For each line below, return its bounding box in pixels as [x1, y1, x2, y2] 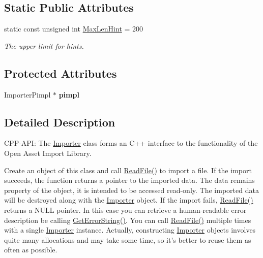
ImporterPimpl [4, 89, 51, 100]
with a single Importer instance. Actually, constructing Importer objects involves [4, 224, 256, 235]
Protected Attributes [4, 65, 117, 81]
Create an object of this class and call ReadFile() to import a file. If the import [4, 165, 252, 175]
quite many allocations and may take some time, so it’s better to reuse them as [4, 234, 251, 245]
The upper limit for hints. [4, 40, 84, 51]
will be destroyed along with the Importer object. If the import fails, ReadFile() [4, 195, 253, 205]
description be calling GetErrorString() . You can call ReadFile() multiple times [4, 214, 251, 225]
